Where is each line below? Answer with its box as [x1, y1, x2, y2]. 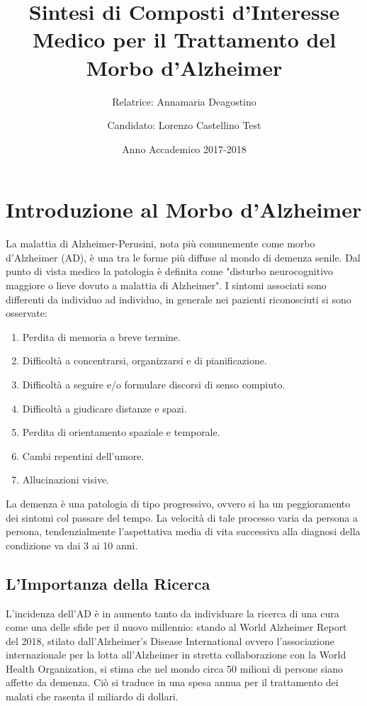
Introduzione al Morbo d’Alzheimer [6, 195, 362, 224]
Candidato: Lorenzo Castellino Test [107, 118, 261, 133]
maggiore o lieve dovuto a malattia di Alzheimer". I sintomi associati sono [6, 278, 327, 292]
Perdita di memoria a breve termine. [22, 329, 181, 344]
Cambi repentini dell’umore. [22, 448, 145, 463]
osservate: [6, 306, 47, 320]
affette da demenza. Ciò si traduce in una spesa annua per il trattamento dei [6, 675, 339, 690]
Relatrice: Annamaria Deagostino [112, 94, 256, 108]
